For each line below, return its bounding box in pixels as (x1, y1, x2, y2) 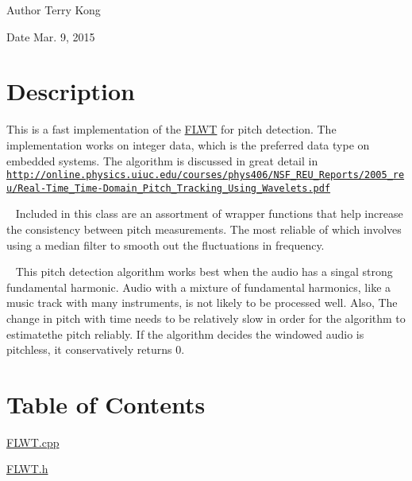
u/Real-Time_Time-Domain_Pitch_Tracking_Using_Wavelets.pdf (6, 182, 331, 194)
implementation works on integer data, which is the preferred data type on (6, 136, 370, 153)
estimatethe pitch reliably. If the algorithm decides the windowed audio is (6, 325, 364, 342)
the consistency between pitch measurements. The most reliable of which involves (6, 221, 402, 237)
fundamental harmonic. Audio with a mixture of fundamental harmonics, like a (6, 278, 391, 295)
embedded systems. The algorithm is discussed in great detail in (6, 152, 318, 169)
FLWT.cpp (6, 433, 60, 450)
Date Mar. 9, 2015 (6, 28, 95, 45)
